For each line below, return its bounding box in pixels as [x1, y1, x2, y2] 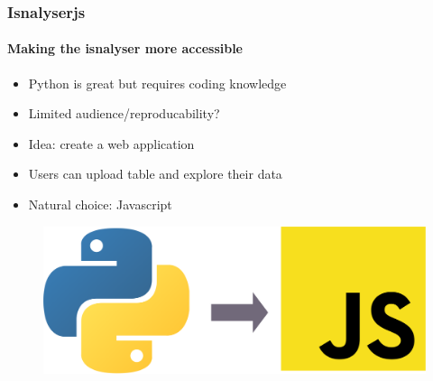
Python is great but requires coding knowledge [28, 73, 287, 92]
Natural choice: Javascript [28, 195, 172, 214]
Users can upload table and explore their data [28, 164, 282, 183]
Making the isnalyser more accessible [7, 39, 243, 58]
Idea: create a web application [28, 134, 195, 153]
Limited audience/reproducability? [28, 104, 220, 123]
